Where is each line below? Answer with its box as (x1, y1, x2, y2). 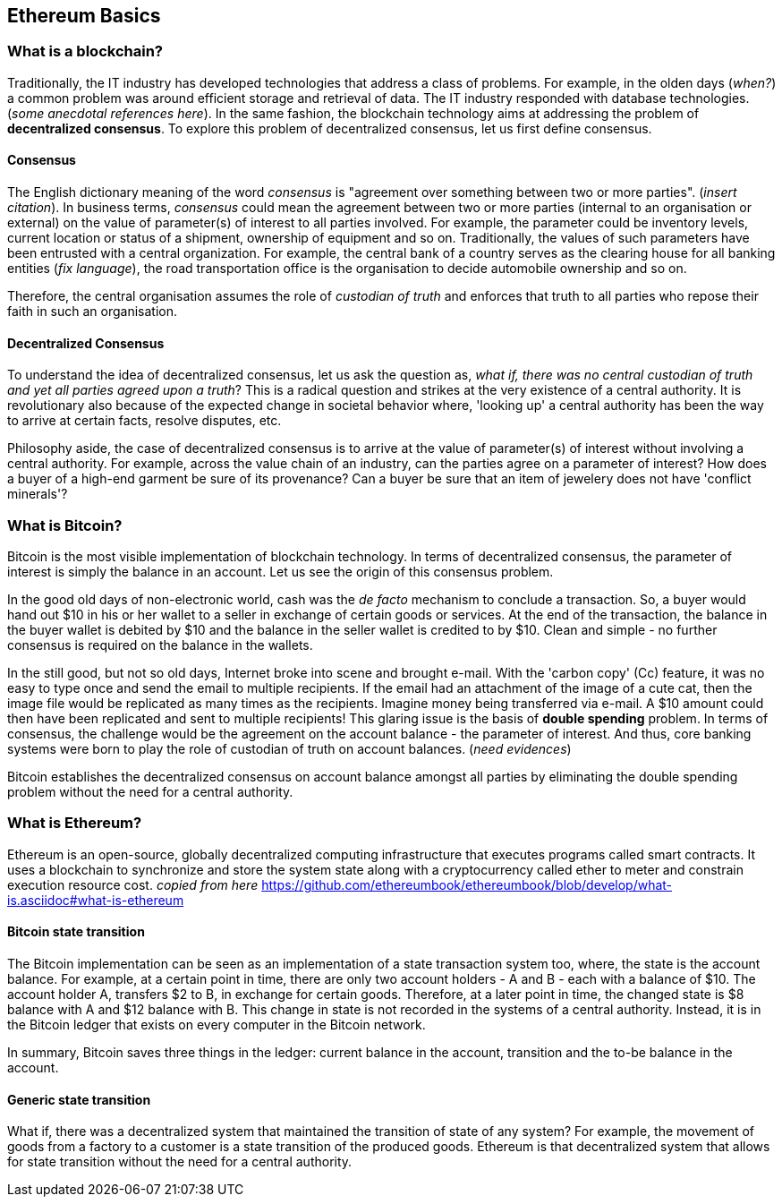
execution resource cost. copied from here (7, 876, 259, 892)
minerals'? (7, 486, 68, 502)
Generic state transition (7, 1091, 151, 1107)
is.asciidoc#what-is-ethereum (7, 892, 184, 908)
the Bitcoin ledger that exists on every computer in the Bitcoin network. (7, 1016, 426, 1032)
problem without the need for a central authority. (7, 783, 293, 799)
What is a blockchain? (7, 42, 163, 61)
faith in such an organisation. (7, 303, 178, 320)
